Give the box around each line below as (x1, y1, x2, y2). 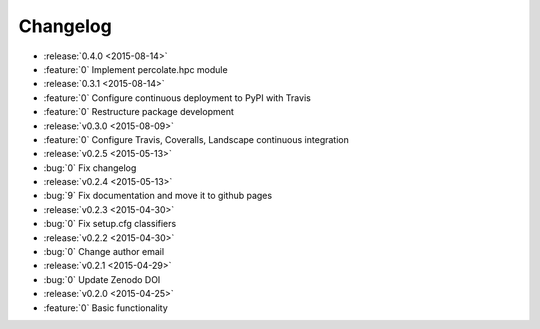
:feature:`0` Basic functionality (43, 301, 169, 314)
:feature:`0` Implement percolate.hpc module (43, 63, 229, 75)
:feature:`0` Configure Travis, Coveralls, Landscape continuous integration (43, 133, 349, 145)
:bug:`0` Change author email (43, 246, 165, 258)
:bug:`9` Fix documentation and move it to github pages (43, 190, 273, 202)
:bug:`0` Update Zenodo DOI (43, 273, 161, 285)
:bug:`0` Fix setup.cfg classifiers (43, 218, 177, 230)
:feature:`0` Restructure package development (43, 106, 234, 118)
